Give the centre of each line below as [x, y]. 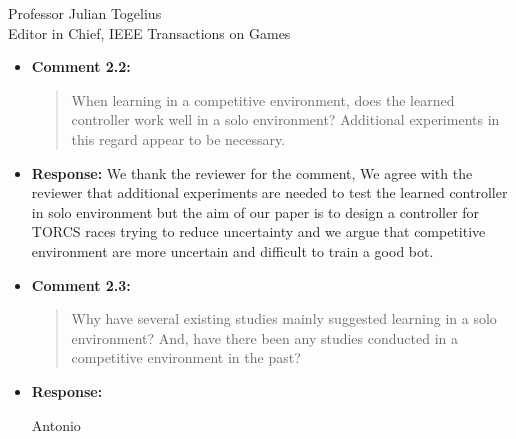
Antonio [56, 424]
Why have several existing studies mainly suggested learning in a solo [284, 318]
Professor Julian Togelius [85, 13]
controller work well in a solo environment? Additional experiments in [285, 119]
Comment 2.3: [81, 284]
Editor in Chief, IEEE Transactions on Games [149, 32]
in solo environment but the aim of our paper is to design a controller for [255, 211]
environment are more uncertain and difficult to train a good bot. [232, 250]
